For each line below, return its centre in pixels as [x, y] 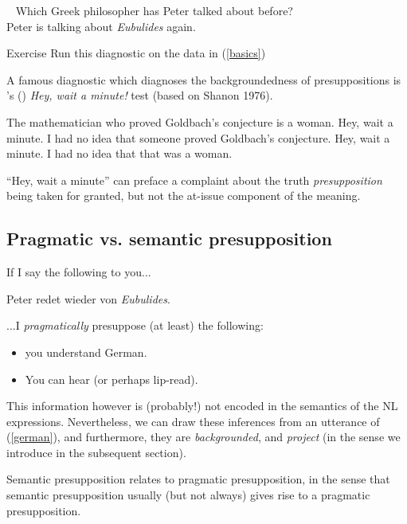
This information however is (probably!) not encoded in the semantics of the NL [202, 406]
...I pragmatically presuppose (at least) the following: [135, 325]
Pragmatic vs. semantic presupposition [169, 239]
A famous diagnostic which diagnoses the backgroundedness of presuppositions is [204, 79]
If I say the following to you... [79, 272]
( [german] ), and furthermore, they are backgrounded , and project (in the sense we [203, 437]
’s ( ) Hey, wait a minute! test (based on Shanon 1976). [140, 95]
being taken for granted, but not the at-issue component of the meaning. [184, 196]
